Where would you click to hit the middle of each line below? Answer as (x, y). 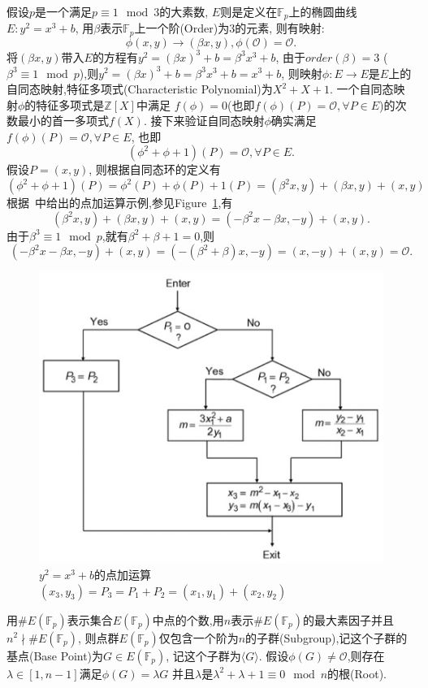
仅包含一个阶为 (199, 637)
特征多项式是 (70, 104)
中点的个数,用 (188, 619)
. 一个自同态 (361, 89)
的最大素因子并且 (348, 619)
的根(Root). (357, 673)
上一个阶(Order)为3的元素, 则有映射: (229, 28)
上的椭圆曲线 (323, 11)
